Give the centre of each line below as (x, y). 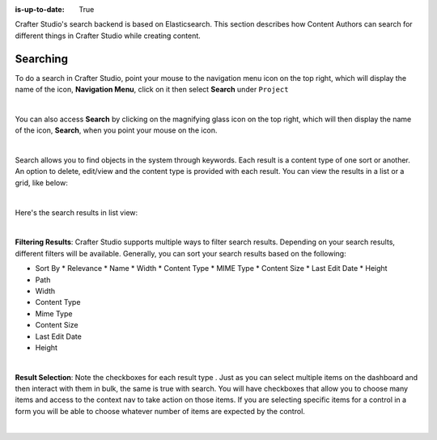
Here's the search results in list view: (76, 212)
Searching (42, 59)
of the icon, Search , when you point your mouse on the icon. (116, 130)
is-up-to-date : (40, 9)
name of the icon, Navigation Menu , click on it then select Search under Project (152, 90)
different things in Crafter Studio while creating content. (108, 36)
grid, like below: (41, 183)
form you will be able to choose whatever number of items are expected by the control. (160, 411)
